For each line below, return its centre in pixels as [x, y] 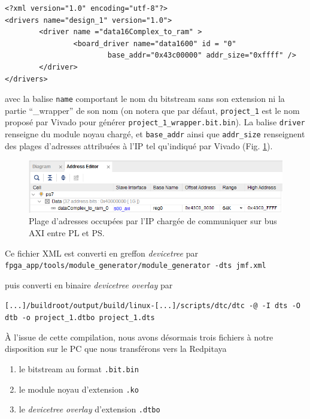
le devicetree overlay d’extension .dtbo [89, 409]
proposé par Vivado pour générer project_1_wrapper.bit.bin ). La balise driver [155, 122]
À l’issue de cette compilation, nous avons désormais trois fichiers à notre [139, 337]
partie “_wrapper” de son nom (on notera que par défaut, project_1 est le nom [152, 110]
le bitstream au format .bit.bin [79, 368]
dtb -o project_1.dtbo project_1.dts [80, 318]
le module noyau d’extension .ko [79, 389]
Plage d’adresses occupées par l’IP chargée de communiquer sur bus [153, 221]
